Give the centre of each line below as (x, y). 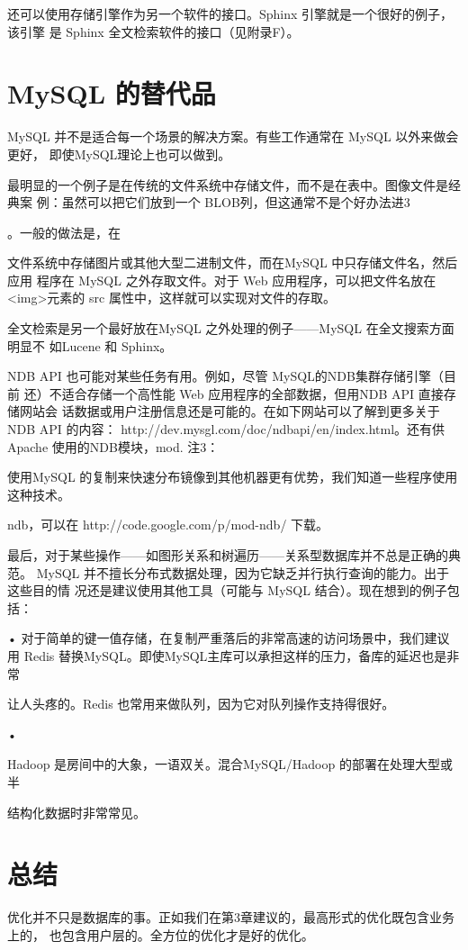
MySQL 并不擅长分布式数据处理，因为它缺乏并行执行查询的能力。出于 (243, 572)
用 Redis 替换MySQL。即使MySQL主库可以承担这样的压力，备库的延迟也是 (227, 655)
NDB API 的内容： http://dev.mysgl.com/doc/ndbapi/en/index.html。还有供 (226, 429)
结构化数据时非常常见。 (76, 812)
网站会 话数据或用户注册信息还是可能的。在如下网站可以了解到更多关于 (229, 411)
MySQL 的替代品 (112, 93)
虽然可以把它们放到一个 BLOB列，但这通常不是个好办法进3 (236, 202)
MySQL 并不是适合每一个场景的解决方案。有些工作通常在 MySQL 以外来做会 (233, 136)
